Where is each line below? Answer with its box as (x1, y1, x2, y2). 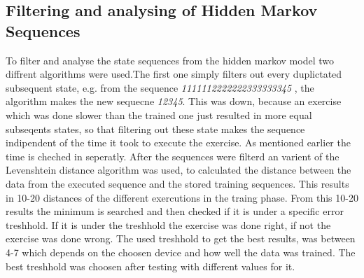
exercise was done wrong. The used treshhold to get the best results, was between (6, 231, 356, 246)
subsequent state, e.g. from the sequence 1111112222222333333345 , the (6, 80, 314, 95)
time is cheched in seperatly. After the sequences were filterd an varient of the (6, 148, 339, 163)
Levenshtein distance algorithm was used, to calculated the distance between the (6, 162, 351, 177)
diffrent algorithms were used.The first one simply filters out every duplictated (6, 67, 342, 81)
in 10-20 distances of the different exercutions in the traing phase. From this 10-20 (6, 190, 358, 204)
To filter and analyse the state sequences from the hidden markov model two (6, 53, 334, 67)
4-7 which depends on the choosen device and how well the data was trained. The (6, 244, 356, 259)
